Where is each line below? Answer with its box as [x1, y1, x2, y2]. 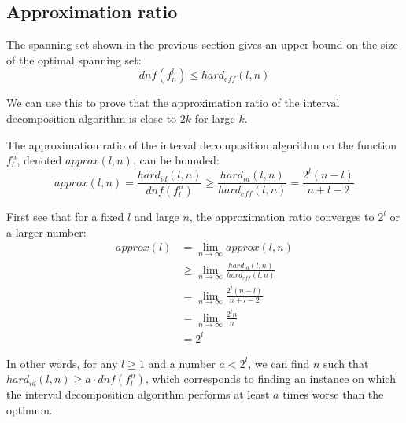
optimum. [6, 401, 53, 417]
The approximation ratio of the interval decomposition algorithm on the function [6, 136, 397, 153]
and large [134, 208, 179, 225]
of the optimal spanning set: [6, 51, 142, 68]
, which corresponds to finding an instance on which [145, 370, 396, 387]
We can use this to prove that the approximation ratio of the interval [6, 94, 340, 111]
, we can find [248, 355, 310, 371]
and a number [148, 355, 216, 371]
